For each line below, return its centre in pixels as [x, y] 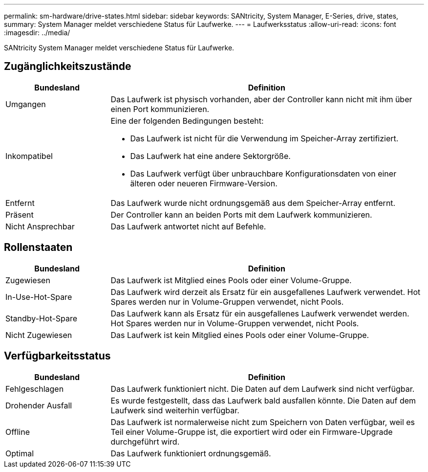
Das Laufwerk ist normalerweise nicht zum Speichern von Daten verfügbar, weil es [263, 422]
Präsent [20, 214]
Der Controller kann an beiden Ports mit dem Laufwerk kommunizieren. [241, 214]
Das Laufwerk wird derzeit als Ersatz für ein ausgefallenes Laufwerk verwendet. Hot [266, 292]
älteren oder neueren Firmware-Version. [204, 183]
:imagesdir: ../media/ [37, 33]
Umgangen [26, 104]
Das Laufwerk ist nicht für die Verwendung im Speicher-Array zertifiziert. [264, 138]
